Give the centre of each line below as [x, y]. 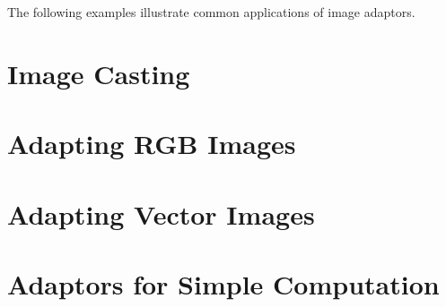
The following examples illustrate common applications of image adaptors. [211, 12]
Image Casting [99, 73]
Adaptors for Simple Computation [223, 283]
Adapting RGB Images [152, 144]
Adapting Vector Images [161, 213]
